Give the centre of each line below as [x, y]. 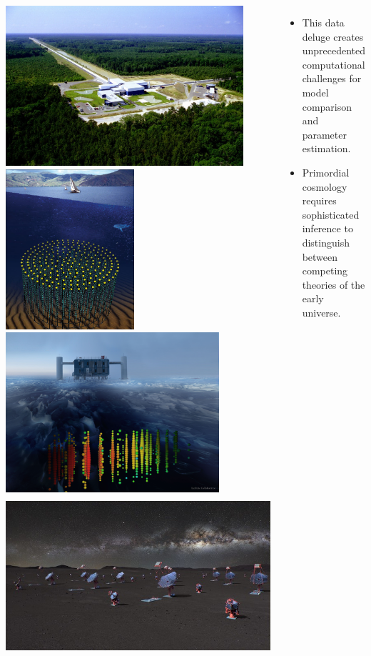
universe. [321, 312]
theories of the [334, 284]
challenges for [332, 78]
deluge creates [333, 36]
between [320, 256]
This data [323, 22]
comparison [327, 106]
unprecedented [334, 50]
